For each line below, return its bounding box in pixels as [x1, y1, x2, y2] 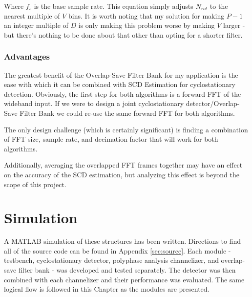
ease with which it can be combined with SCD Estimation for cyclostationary [4, 79, 235, 89]
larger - [223, 20, 245, 30]
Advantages [4, 50, 50, 63]
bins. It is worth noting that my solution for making [68, 10, 225, 21]
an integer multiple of [4, 20, 68, 30]
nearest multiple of [4, 10, 60, 21]
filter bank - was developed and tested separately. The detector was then [19, 265, 236, 275]
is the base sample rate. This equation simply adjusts [34, 1, 193, 11]
